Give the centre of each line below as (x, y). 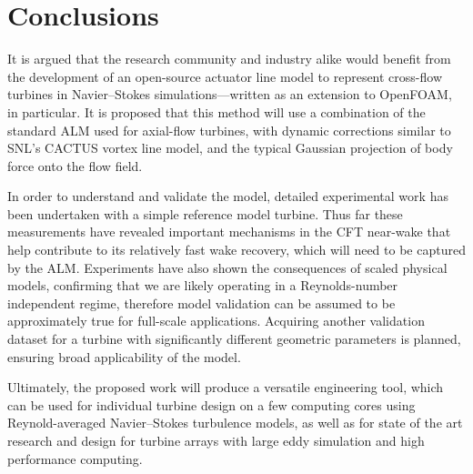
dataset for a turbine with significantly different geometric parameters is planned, (234, 339)
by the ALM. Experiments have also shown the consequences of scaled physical (227, 267)
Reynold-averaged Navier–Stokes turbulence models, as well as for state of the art (235, 423)
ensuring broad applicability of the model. (124, 356)
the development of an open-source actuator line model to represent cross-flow (225, 76)
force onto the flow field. (75, 165)
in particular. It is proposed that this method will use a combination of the (216, 111)
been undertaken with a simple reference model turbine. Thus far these (205, 213)
